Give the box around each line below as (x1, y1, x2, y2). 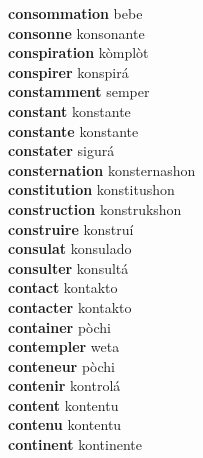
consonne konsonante (8, 22, 145, 43)
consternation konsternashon (8, 159, 196, 180)
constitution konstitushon (8, 179, 175, 200)
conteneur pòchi (8, 355, 115, 376)
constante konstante (8, 120, 139, 141)
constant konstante (8, 100, 131, 121)
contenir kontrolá (8, 375, 121, 396)
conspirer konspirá (8, 61, 129, 82)
